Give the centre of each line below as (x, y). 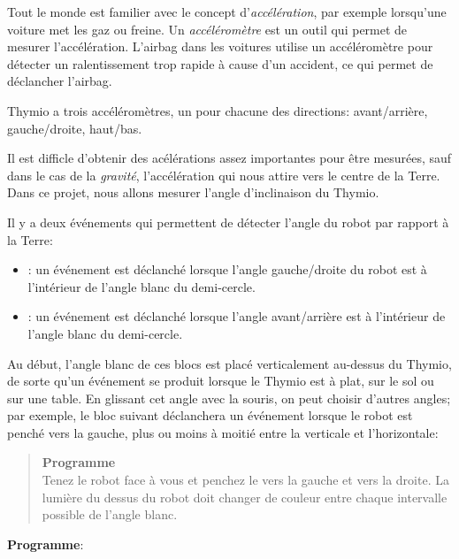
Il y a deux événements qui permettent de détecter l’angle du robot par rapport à (228, 222)
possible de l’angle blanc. (110, 514)
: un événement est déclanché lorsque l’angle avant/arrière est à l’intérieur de (237, 316)
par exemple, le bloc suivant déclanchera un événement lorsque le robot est (210, 415)
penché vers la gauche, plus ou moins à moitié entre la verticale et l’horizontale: (223, 432)
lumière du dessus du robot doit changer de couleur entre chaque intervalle (245, 497)
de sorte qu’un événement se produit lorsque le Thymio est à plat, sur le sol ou (221, 381)
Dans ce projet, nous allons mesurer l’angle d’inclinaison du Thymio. (193, 192)
